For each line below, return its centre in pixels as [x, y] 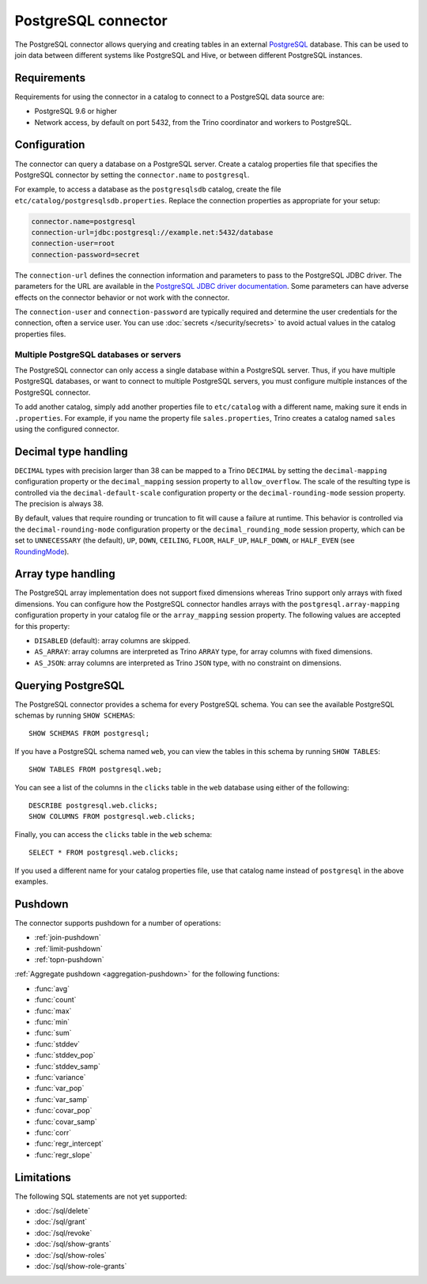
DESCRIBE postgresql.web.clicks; [93, 806]
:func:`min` [52, 1022]
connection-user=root [73, 244]
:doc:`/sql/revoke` [63, 1233]
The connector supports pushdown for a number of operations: [118, 922]
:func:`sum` [53, 1033]
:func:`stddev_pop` [65, 1055]
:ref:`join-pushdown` [68, 937]
